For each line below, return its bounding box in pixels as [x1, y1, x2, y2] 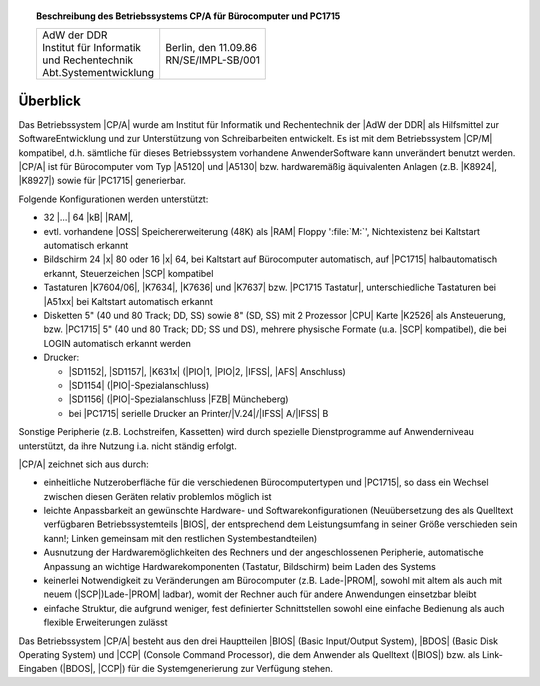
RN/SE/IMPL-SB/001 [165, 53, 260, 67]
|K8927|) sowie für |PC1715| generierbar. [18, 175, 187, 187]
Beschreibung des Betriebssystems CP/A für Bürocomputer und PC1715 [36, 10, 341, 22]
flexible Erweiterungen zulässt [43, 616, 169, 629]
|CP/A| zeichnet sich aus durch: [18, 458, 149, 470]
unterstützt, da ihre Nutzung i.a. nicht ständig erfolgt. [18, 440, 237, 452]
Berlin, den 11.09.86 [165, 41, 258, 55]
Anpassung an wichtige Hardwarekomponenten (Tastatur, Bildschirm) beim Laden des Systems [43, 560, 437, 572]
